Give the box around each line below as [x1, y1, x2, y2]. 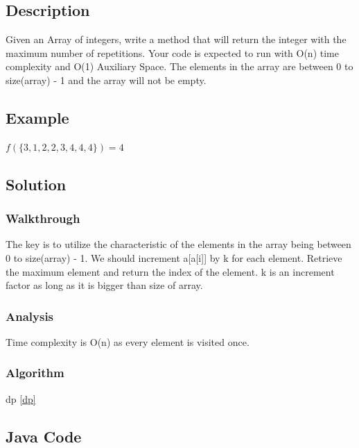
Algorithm [6, 364, 64, 381]
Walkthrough [6, 210, 80, 227]
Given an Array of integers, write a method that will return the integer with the [6, 32, 347, 47]
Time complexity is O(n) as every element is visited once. [6, 334, 249, 349]
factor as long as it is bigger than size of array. [6, 278, 203, 292]
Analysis [6, 307, 54, 324]
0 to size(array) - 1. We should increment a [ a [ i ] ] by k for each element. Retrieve [6, 250, 342, 265]
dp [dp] [6, 391, 36, 406]
